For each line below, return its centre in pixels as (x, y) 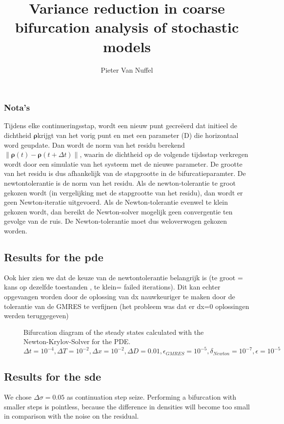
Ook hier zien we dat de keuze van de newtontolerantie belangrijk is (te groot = (123, 277)
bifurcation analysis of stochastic (127, 27)
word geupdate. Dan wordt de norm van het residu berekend (94, 145)
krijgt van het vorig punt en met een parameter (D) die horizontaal (138, 135)
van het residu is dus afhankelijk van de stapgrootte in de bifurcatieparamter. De (125, 173)
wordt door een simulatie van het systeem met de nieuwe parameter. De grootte (123, 164)
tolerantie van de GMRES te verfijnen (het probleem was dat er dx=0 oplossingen (127, 306)
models (127, 46)
